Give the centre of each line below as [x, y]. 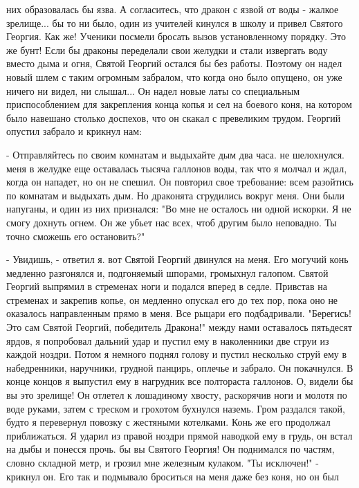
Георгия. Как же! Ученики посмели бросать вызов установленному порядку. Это [176, 36]
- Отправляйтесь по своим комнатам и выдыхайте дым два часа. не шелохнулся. [175, 154]
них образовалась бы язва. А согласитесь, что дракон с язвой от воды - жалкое [173, 9]
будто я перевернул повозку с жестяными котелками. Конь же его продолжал [168, 422]
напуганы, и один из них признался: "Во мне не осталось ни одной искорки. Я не [179, 209]
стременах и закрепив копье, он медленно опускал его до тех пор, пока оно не [172, 299]
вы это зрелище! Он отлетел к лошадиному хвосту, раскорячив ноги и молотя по [177, 395]
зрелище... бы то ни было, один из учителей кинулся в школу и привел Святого [175, 22]
